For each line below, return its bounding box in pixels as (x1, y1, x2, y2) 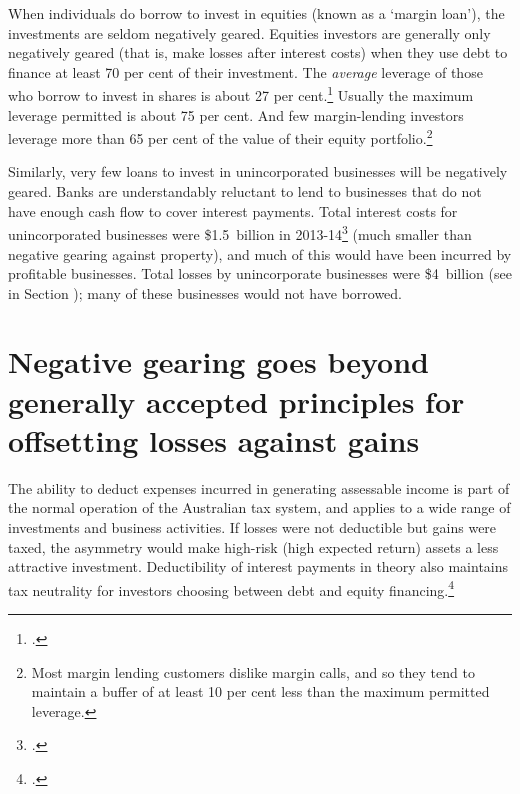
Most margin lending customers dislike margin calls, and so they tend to (31, 661, 475, 682)
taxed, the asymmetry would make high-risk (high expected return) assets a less (8, 536, 499, 557)
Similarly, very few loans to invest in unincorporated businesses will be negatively (8, 161, 508, 182)
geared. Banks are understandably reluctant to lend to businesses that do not (8, 181, 482, 202)
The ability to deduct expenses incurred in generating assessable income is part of (8, 477, 510, 498)
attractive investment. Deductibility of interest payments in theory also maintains (8, 556, 509, 577)
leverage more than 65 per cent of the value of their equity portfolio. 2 (8, 125, 433, 148)
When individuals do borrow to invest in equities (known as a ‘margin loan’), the (8, 3, 505, 23)
